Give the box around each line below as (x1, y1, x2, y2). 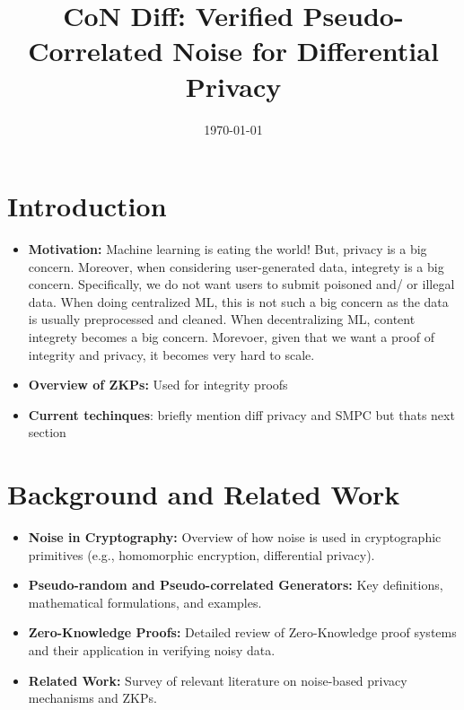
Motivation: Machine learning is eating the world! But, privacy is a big (28, 240, 427, 259)
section (28, 423, 66, 442)
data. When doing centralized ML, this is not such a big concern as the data (28, 292, 449, 311)
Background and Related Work (7, 476, 400, 513)
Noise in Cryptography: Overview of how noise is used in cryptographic (28, 528, 442, 547)
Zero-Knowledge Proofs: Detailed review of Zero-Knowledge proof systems (28, 623, 457, 642)
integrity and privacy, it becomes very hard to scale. (28, 345, 315, 364)
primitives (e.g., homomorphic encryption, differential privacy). (28, 545, 375, 564)
